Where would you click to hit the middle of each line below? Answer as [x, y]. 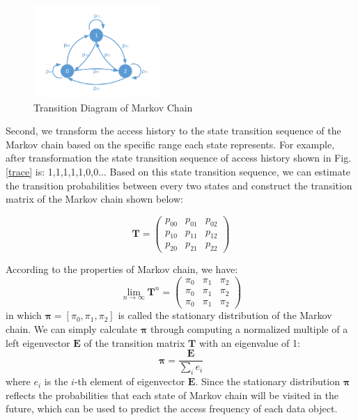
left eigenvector [38, 342]
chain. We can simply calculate [72, 329]
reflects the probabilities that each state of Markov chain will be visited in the [172, 395]
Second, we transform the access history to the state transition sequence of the [173, 131]
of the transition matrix [134, 342]
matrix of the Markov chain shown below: [94, 199]
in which [24, 315]
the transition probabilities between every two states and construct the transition [179, 185]
